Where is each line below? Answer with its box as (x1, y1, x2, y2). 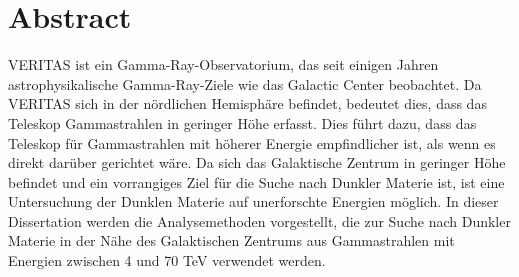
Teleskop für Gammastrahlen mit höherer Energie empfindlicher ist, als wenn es (8, 132, 496, 153)
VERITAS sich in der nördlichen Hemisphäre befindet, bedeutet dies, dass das (8, 93, 487, 114)
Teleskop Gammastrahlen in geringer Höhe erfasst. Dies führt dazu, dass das (8, 112, 477, 133)
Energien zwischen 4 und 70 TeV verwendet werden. (8, 250, 326, 271)
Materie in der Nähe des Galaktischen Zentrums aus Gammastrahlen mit (8, 230, 455, 251)
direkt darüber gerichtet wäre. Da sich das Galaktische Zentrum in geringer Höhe (8, 152, 506, 173)
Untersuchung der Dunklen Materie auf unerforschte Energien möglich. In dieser (8, 191, 499, 212)
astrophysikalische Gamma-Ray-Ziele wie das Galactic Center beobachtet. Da (8, 73, 482, 94)
